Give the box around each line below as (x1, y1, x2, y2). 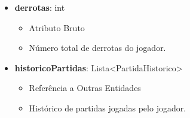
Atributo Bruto (29, 21, 85, 34)
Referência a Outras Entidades (29, 81, 141, 94)
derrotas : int (14, 1, 65, 13)
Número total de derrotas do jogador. (29, 41, 166, 54)
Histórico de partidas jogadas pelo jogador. (29, 101, 186, 114)
